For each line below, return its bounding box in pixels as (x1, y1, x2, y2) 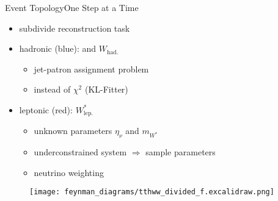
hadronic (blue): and (19, 42, 97, 55)
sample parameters (145, 146, 216, 158)
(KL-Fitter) (84, 83, 128, 96)
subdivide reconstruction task (19, 21, 130, 34)
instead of (34, 83, 71, 96)
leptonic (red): (19, 103, 73, 116)
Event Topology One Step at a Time (5, 1, 139, 13)
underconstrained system (34, 146, 127, 158)
